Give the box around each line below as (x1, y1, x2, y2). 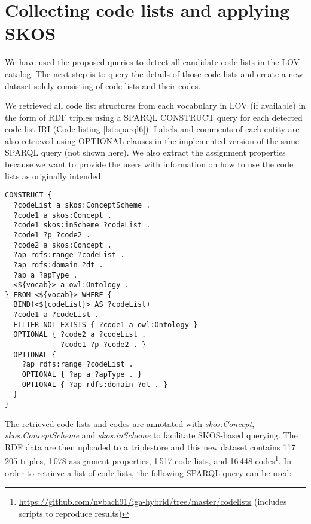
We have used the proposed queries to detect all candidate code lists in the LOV (5, 56, 300, 68)
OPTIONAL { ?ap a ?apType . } (22, 370, 142, 379)
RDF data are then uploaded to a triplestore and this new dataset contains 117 (5, 440, 295, 453)
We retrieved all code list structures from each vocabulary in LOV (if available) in (5, 99, 306, 112)
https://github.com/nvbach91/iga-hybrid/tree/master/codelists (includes (19, 495, 287, 508)
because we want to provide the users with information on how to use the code (5, 158, 294, 170)
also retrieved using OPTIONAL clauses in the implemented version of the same (5, 134, 300, 147)
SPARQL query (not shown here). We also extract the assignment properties (5, 146, 286, 159)
